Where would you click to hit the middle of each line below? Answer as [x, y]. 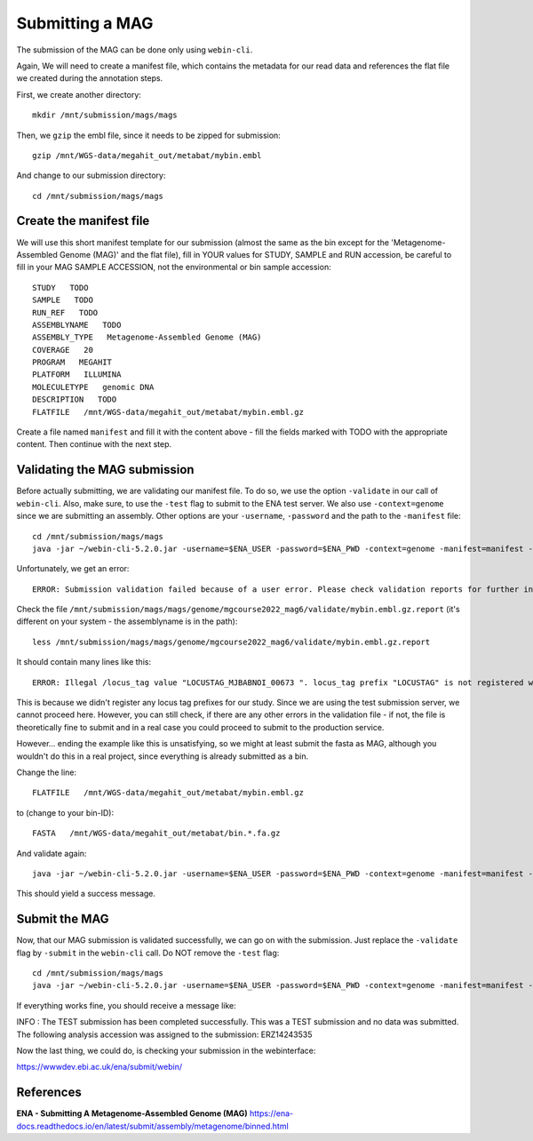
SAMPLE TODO [63, 300]
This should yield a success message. [86, 894]
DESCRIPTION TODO [75, 399]
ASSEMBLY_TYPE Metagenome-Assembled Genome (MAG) [147, 337]
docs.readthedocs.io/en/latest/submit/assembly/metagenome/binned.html [152, 1126]
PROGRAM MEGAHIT [72, 363]
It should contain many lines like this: [84, 662]
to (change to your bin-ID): [65, 812]
